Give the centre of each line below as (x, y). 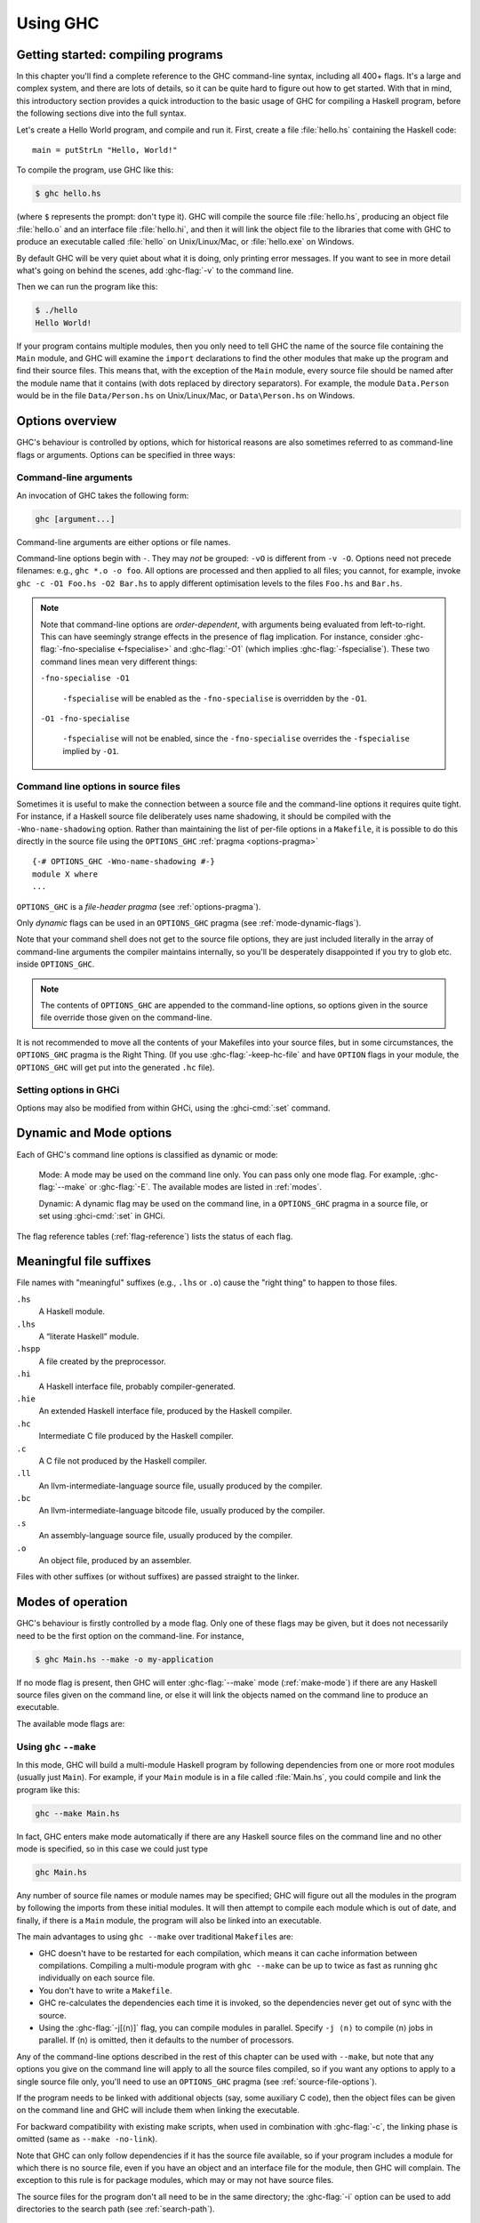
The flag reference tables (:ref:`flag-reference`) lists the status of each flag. (155, 1236)
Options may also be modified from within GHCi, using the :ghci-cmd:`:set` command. (173, 1108)
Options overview (67, 421)
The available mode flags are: (71, 1723)
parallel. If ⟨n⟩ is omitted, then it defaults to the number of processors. (166, 2040)
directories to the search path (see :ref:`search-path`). (116, 2209)
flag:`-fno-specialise (78, 649)
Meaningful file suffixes (84, 1261)
